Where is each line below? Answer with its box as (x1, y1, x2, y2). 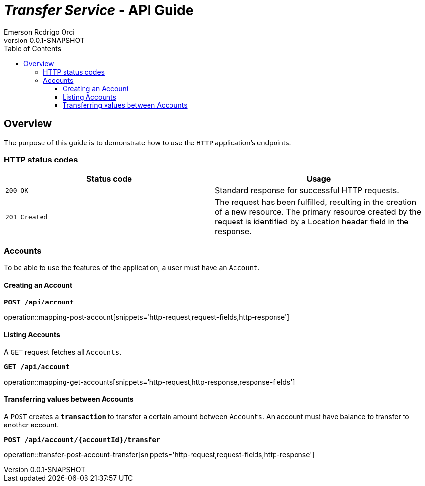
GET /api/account (4, 363, 70, 371)
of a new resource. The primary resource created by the (215, 207, 422, 217)
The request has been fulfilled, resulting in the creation (215, 197, 417, 207)
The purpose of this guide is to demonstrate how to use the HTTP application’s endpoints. (4, 138, 291, 147)
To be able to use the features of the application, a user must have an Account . (4, 263, 260, 272)
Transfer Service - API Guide (4, 2, 194, 19)
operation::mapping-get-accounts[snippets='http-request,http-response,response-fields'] (4, 377, 295, 386)
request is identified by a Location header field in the (215, 217, 409, 227)
